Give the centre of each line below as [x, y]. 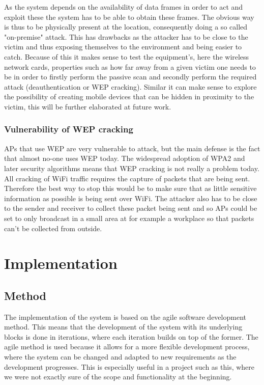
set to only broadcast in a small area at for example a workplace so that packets [129, 218]
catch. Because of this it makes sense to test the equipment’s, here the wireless [127, 56]
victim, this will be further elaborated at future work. [88, 106]
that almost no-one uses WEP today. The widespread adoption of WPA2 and [125, 158]
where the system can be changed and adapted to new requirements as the [120, 357]
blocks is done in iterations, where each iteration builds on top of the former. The [131, 336]
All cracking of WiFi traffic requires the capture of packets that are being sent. [127, 178]
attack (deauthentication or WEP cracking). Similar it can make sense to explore [130, 86]
